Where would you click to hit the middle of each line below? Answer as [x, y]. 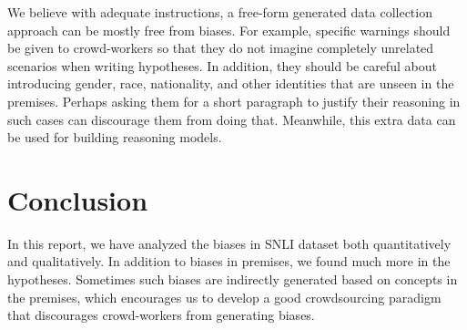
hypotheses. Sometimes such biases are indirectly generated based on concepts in [233, 279]
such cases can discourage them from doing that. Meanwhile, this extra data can [232, 119]
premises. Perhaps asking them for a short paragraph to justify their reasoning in [234, 101]
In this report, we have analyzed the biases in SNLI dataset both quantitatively [229, 243]
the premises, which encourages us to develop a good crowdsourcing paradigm [224, 297]
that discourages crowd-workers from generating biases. [161, 315]
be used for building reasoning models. [115, 137]
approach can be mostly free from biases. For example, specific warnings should [229, 30]
